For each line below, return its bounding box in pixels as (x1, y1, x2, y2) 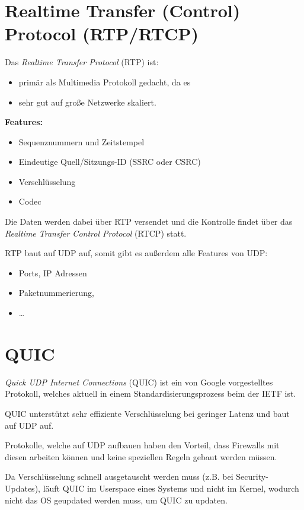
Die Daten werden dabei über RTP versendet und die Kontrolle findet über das (5, 215, 293, 228)
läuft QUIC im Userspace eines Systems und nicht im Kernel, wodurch (43, 482, 299, 494)
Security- (236, 470, 268, 483)
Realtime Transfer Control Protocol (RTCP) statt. (5, 227, 187, 239)
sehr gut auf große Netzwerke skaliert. (18, 95, 156, 108)
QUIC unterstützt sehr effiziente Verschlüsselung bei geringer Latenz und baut (5, 407, 290, 419)
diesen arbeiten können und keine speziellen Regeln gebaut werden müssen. (5, 450, 277, 463)
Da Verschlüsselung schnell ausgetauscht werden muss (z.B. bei (5, 470, 233, 483)
